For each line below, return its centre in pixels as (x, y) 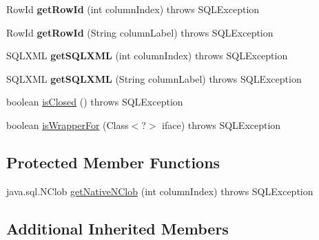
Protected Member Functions (113, 162)
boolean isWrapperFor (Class (68, 124)
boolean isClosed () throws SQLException (95, 102)
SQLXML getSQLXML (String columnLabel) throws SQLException (154, 78)
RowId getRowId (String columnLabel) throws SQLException (140, 32)
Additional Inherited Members (117, 228)
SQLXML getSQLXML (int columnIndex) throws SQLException (147, 56)
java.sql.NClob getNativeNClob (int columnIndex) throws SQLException (160, 191)
